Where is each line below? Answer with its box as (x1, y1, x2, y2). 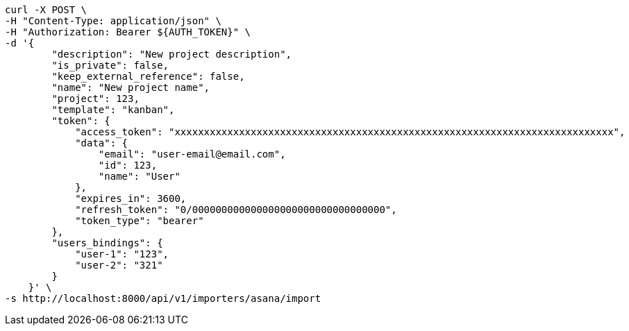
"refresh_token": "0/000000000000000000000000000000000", (75, 204, 397, 215)
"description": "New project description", (51, 49, 292, 60)
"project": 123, (51, 93, 140, 104)
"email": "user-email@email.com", (98, 148, 286, 160)
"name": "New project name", (51, 82, 210, 93)
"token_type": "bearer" (75, 215, 204, 226)
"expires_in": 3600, (75, 193, 187, 204)
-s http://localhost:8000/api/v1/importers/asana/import (5, 293, 321, 304)
